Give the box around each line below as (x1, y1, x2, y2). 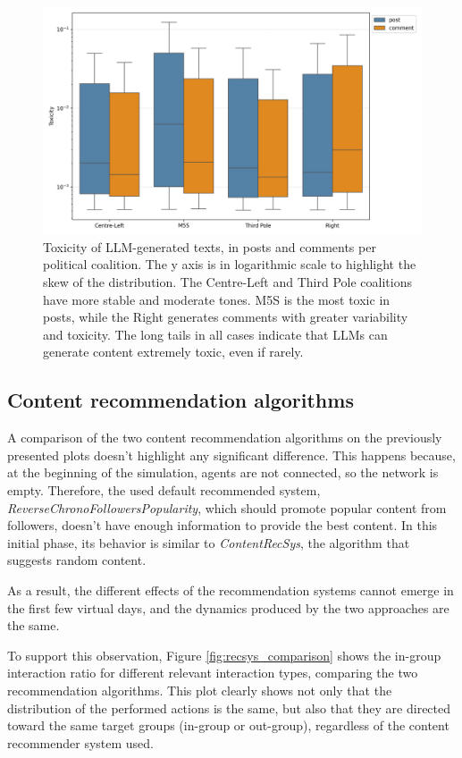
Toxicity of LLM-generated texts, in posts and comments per (43, 237, 376, 256)
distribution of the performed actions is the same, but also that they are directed (7, 698, 451, 717)
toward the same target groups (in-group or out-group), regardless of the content (7, 716, 449, 735)
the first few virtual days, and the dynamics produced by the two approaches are (7, 598, 449, 617)
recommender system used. (7, 733, 154, 752)
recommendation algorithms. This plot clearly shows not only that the (7, 680, 392, 699)
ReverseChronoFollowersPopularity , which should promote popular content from (7, 498, 447, 517)
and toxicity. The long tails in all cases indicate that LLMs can (43, 324, 388, 343)
